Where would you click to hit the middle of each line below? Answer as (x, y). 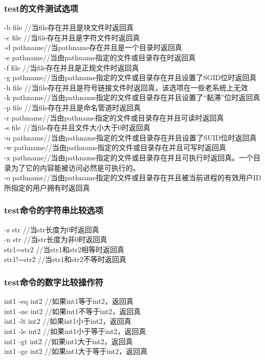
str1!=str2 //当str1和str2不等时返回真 (65, 259)
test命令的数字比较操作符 (54, 282)
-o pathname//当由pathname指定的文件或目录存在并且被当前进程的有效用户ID (133, 177)
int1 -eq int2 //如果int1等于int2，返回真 (69, 301)
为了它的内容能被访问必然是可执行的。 (75, 167)
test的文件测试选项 (41, 8)
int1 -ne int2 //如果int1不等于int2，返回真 (73, 311)
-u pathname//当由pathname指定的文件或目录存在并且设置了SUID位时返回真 (130, 137)
